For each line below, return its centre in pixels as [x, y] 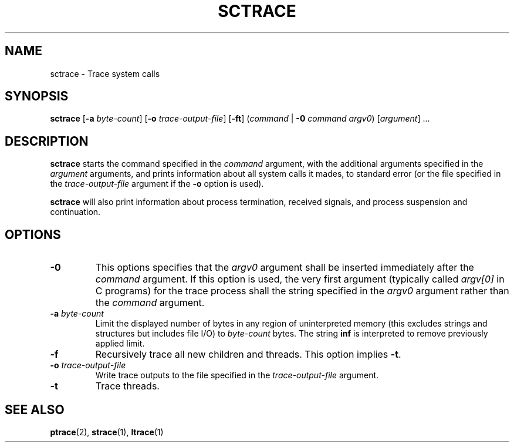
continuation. [75, 212]
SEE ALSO [35, 409]
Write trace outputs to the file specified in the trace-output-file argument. [237, 375]
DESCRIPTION [47, 141]
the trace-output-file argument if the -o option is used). [157, 184]
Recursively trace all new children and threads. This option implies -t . [248, 354]
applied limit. [120, 344]
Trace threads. [127, 386]
